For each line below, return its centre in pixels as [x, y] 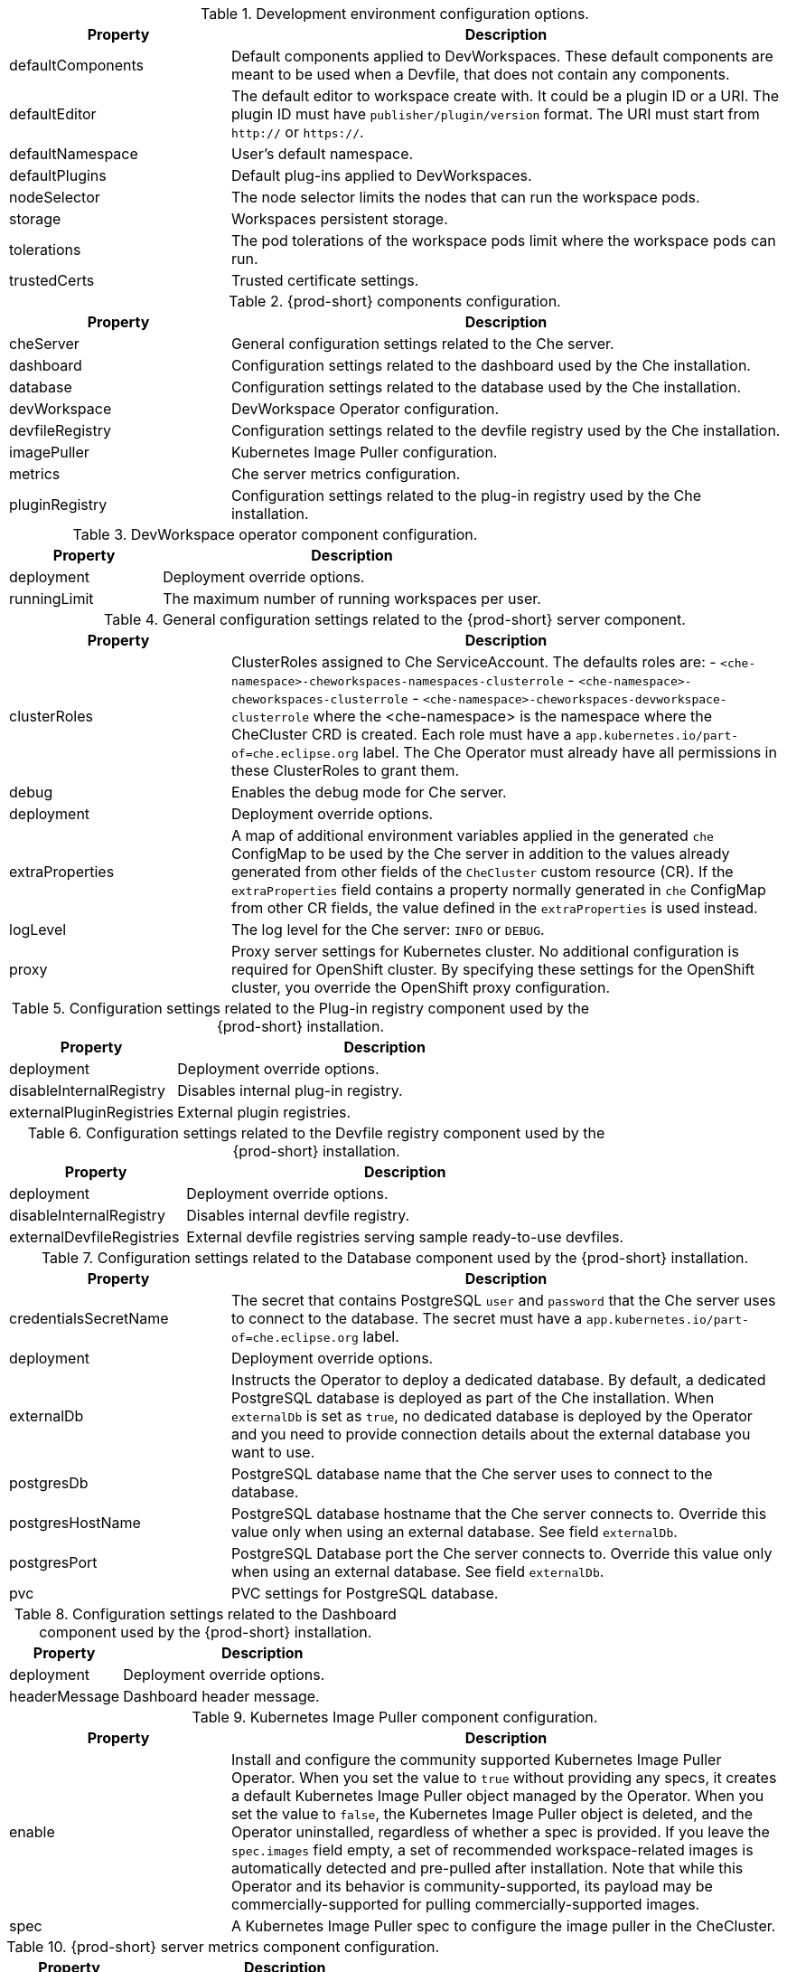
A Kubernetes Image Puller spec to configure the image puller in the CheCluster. [503, 1926]
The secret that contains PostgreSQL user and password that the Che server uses [503, 1300]
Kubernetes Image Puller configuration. [364, 452]
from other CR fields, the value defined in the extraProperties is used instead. [494, 908]
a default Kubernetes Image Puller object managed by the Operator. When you [497, 1796]
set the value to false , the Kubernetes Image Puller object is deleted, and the [492, 1814]
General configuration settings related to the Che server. [422, 344]
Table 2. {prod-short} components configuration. [395, 301]
